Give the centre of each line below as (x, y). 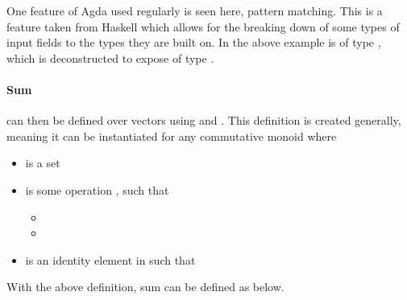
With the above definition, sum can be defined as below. (145, 287)
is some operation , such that (97, 189)
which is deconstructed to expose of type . (110, 58)
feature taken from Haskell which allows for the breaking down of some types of (203, 26)
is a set (43, 163)
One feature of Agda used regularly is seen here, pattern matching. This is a (195, 10)
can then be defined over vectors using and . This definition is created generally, (204, 120)
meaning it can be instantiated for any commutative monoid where (172, 136)
